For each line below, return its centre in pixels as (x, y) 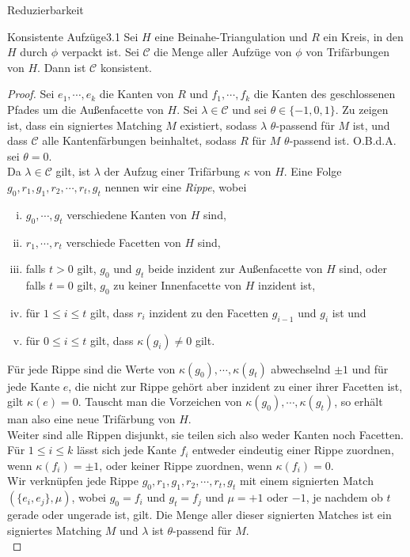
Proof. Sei (31, 94)
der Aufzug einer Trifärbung (172, 171)
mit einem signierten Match (307, 481)
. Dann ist (62, 67)
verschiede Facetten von (123, 242)
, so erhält (359, 402)
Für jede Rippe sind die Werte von (91, 368)
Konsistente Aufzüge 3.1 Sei (73, 36)
